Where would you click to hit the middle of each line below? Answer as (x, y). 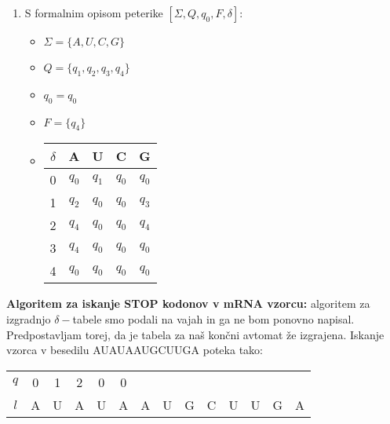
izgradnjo (29, 318)
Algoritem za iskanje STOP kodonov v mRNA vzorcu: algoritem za (188, 303)
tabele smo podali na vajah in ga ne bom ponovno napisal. (213, 318)
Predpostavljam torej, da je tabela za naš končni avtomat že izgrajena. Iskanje (195, 334)
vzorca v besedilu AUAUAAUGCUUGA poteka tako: (135, 350)
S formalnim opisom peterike (94, 13)
